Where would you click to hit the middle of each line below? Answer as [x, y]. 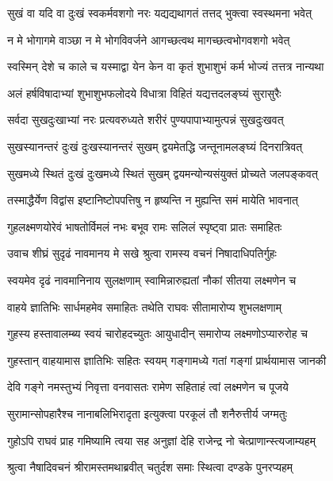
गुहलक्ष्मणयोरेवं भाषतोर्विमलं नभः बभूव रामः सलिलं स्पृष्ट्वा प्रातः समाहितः [145, 226]
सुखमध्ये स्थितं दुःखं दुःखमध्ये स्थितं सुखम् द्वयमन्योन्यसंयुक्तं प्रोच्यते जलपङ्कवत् [163, 173]
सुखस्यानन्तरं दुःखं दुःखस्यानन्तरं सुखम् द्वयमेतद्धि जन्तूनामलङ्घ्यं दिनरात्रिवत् [155, 146]
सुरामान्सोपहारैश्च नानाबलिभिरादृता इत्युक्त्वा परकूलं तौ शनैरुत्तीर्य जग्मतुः [147, 413]
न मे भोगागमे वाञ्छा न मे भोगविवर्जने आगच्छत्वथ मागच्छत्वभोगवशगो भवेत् [149, 39]
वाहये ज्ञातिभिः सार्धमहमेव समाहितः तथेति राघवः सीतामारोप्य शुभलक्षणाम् [144, 306]
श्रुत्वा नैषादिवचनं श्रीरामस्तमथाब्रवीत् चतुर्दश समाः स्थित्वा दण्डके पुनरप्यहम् [150, 467]
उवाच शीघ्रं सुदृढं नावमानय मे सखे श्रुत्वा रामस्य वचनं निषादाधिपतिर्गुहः [142, 253]
